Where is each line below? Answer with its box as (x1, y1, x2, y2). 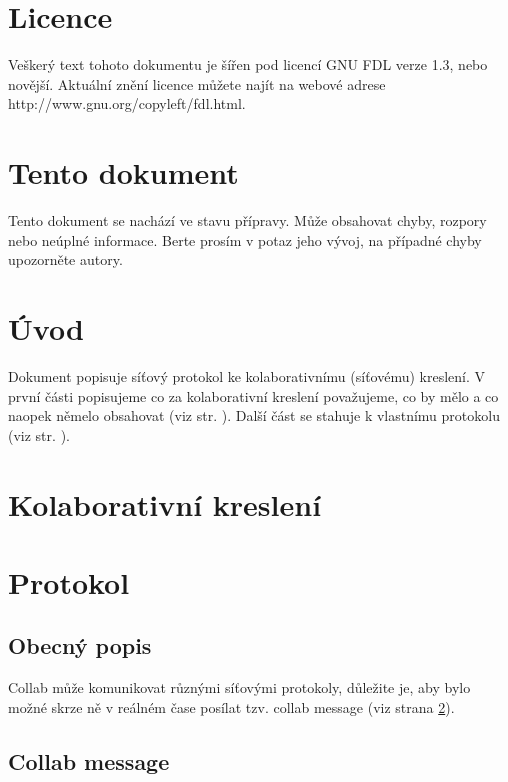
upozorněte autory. (8, 249, 123, 270)
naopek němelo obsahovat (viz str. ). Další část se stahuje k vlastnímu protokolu (8, 405, 500, 426)
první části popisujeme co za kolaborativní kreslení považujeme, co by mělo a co (8, 385, 499, 406)
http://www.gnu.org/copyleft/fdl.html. (8, 93, 246, 114)
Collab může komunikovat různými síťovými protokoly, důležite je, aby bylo (8, 677, 471, 698)
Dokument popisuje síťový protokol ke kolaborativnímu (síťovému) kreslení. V (8, 365, 486, 386)
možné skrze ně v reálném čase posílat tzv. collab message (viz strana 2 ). (8, 696, 455, 717)
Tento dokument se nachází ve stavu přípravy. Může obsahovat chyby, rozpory (8, 210, 487, 231)
